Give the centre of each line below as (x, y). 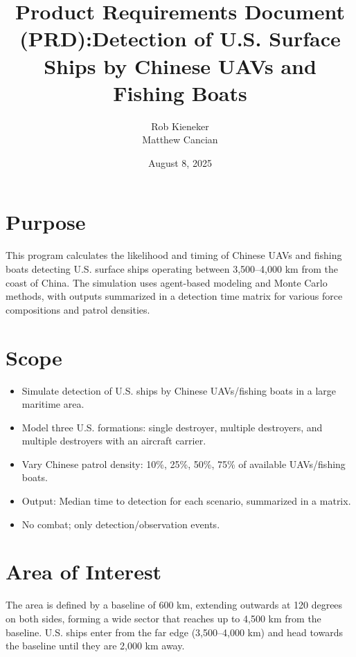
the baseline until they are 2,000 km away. (95, 646)
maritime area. (53, 404)
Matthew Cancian (180, 139)
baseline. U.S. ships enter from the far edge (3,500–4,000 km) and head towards (174, 632)
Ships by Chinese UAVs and (180, 65)
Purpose (46, 222)
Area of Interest (84, 571)
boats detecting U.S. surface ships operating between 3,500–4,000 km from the (172, 269)
